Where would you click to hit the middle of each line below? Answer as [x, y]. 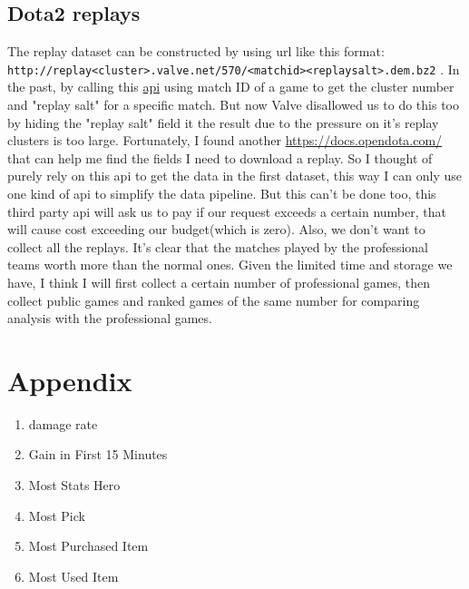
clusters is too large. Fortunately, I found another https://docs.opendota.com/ [225, 140]
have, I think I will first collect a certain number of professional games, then [219, 282]
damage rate [63, 423]
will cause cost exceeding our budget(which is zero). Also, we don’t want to [216, 229]
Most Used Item [73, 576]
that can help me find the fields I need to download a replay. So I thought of [220, 157]
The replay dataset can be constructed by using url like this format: [196, 51]
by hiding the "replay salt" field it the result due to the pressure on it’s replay [223, 122]
